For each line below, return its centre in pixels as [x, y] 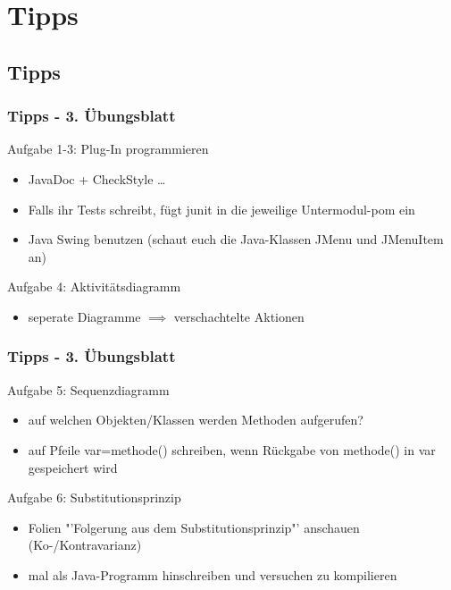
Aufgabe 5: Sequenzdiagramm [88, 389]
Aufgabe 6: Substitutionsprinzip [94, 497]
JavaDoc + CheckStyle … [97, 178]
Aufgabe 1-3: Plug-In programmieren [108, 149]
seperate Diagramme [84, 316]
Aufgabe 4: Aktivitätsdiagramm [94, 287]
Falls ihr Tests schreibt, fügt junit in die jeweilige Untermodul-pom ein [221, 209]
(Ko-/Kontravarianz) [85, 545]
